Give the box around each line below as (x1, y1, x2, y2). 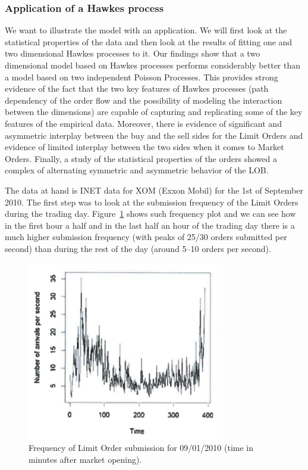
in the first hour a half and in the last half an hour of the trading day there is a (5, 219, 295, 231)
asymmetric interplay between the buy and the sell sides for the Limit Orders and (5, 129, 303, 141)
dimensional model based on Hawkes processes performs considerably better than (5, 59, 301, 71)
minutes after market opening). (29, 453, 142, 465)
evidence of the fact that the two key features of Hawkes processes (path (5, 82, 269, 95)
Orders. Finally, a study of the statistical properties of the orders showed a (5, 152, 277, 164)
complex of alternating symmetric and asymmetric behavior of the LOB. (5, 164, 269, 176)
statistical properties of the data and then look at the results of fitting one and (5, 35, 293, 48)
